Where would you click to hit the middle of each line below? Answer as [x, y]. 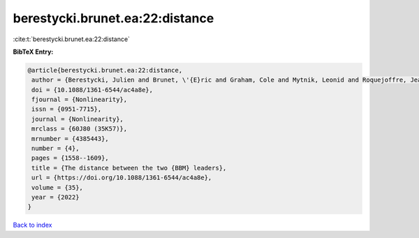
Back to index [32, 225]
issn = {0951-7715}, [67, 109]
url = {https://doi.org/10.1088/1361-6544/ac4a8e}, [122, 178]
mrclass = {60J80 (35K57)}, [80, 129]
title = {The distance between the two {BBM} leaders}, [129, 168]
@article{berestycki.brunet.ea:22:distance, [105, 70]
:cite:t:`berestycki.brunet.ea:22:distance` [72, 39]
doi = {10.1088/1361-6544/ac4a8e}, [93, 90]
